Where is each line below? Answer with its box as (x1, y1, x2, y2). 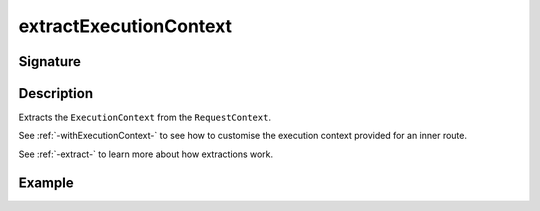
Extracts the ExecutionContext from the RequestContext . (18, 111, 272, 124)
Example (18, 174, 74, 191)
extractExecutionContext (18, 15, 233, 37)
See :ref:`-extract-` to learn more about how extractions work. (18, 148, 274, 160)
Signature (18, 53, 82, 70)
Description (18, 85, 94, 102)
